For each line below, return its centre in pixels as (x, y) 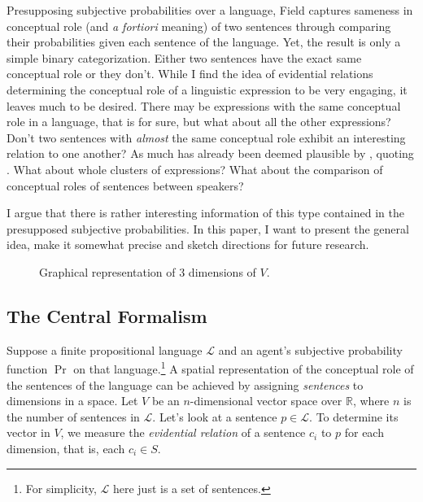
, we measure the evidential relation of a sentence (183, 432)
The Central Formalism (107, 315)
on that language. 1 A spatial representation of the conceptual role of (244, 367)
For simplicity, (61, 488)
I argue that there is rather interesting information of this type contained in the (205, 213)
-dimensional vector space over (266, 401)
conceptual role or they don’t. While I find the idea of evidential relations (190, 74)
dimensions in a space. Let (72, 401)
